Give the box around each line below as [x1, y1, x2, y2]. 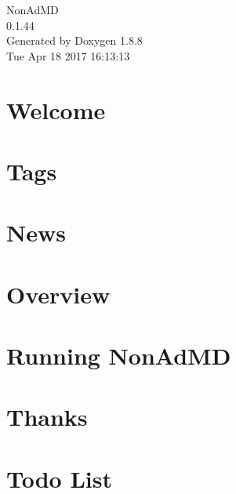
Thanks [6, 401, 88, 433]
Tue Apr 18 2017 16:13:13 [6, 47, 130, 64]
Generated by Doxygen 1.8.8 [6, 32, 143, 49]
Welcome [6, 93, 106, 125]
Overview [6, 278, 111, 310]
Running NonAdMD [6, 340, 231, 372]
